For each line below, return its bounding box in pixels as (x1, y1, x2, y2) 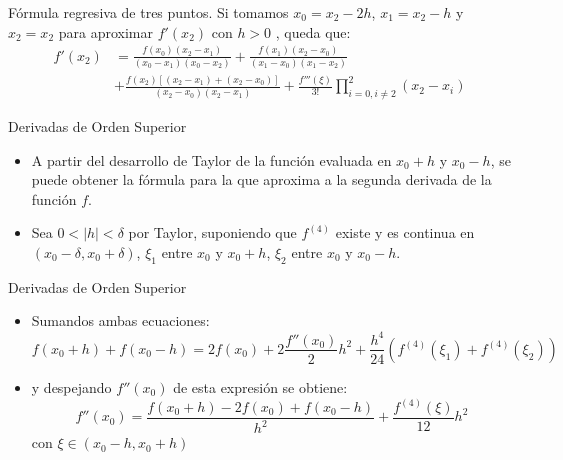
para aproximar (58, 21, 153, 42)
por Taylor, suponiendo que (128, 222, 297, 243)
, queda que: (275, 21, 351, 42)
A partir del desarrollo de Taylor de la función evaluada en (31, 149, 392, 170)
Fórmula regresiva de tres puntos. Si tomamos (8, 2, 289, 22)
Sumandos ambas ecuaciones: (31, 310, 210, 331)
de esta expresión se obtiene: (173, 376, 348, 397)
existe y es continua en (335, 222, 475, 243)
